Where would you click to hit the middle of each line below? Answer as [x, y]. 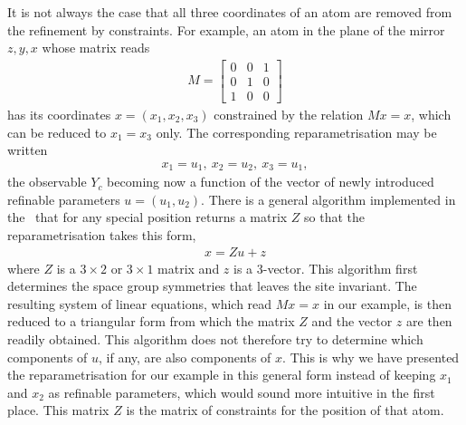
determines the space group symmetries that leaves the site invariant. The [212, 286]
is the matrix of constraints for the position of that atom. [285, 410]
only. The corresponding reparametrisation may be [296, 132]
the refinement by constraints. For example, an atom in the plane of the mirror [226, 29]
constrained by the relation [289, 114]
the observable [47, 182]
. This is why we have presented [371, 357]
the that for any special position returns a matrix [147, 217]
